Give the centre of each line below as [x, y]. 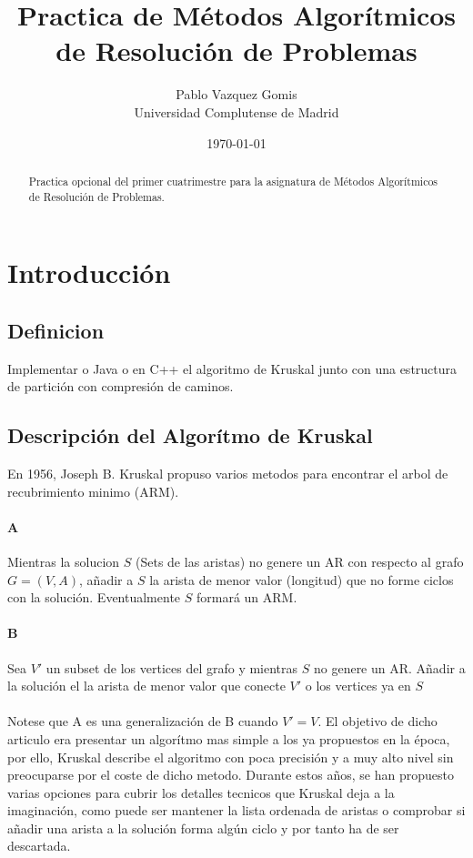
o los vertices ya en [358, 686]
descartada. [39, 846]
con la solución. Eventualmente [94, 597]
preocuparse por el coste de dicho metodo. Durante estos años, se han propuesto [231, 775]
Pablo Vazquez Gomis [236, 94]
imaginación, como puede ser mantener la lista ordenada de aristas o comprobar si [236, 810]
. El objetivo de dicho [377, 721]
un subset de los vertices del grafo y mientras [172, 667]
